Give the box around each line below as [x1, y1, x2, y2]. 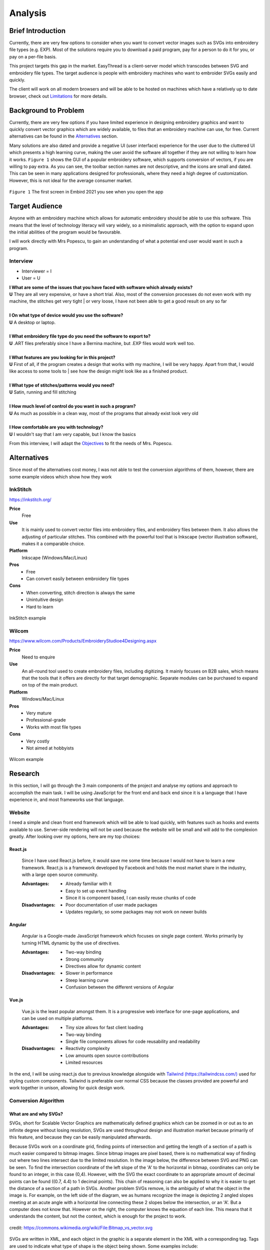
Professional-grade [26, 717, 66, 723]
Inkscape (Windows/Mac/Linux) [21, 554, 87, 560]
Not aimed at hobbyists [26, 745, 74, 751]
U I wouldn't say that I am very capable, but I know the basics [9, 431, 136, 437]
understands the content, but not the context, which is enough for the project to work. [9, 1213, 186, 1219]
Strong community [65, 956, 104, 962]
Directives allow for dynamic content [65, 963, 141, 969]
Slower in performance [65, 970, 113, 976]
